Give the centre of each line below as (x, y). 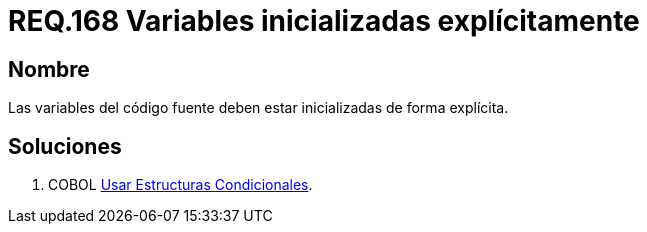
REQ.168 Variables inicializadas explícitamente (324, 21)
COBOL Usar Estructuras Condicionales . (180, 185)
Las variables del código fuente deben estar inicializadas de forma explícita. (258, 108)
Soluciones (65, 146)
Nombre (49, 69)
